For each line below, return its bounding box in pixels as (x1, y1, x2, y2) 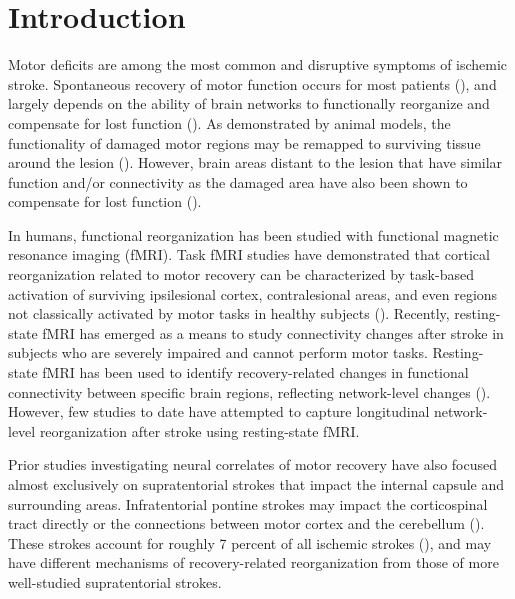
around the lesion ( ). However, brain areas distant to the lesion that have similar (8, 152, 503, 173)
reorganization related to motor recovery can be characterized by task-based (8, 264, 474, 285)
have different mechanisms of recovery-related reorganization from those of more (8, 552, 499, 573)
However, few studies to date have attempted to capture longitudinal (8, 401, 430, 422)
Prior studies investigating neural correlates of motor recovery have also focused (8, 454, 498, 475)
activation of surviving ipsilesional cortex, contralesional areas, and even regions (8, 283, 498, 304)
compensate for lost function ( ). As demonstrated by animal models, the (8, 112, 451, 133)
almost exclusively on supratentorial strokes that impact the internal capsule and (8, 474, 505, 494)
